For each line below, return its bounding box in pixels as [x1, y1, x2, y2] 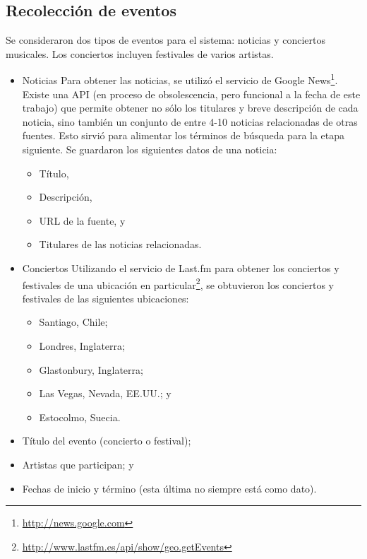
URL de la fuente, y [39, 213, 126, 228]
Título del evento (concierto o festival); [22, 433, 191, 448]
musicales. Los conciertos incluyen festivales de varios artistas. [6, 46, 274, 61]
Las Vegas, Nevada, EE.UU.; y [39, 386, 172, 401]
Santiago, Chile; [39, 314, 108, 329]
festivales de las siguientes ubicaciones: [22, 290, 189, 305]
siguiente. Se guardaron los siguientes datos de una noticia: [22, 142, 277, 157]
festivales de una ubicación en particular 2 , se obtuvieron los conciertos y [22, 275, 334, 292]
